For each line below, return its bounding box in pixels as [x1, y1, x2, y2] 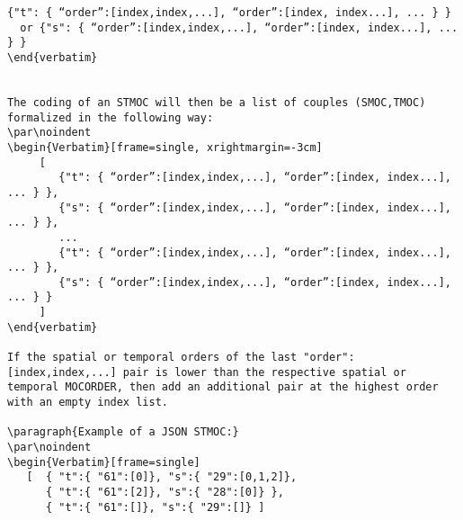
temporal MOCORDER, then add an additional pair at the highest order [7, 381, 439, 394]
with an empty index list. [7, 396, 168, 409]
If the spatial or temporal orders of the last [7, 351, 298, 364]
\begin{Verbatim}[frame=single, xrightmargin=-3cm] [7, 140, 323, 154]
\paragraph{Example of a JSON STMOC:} [7, 426, 239, 439]
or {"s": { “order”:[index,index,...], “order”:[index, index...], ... [20, 21, 459, 34]
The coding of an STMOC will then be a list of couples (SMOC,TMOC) [7, 95, 426, 109]
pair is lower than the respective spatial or [122, 365, 406, 379]
